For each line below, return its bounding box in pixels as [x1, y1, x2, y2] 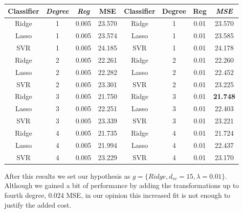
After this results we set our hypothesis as [4, 170, 131, 181]
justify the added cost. [4, 199, 71, 210]
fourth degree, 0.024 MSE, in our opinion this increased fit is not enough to [4, 189, 230, 200]
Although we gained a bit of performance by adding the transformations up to [4, 180, 239, 190]
